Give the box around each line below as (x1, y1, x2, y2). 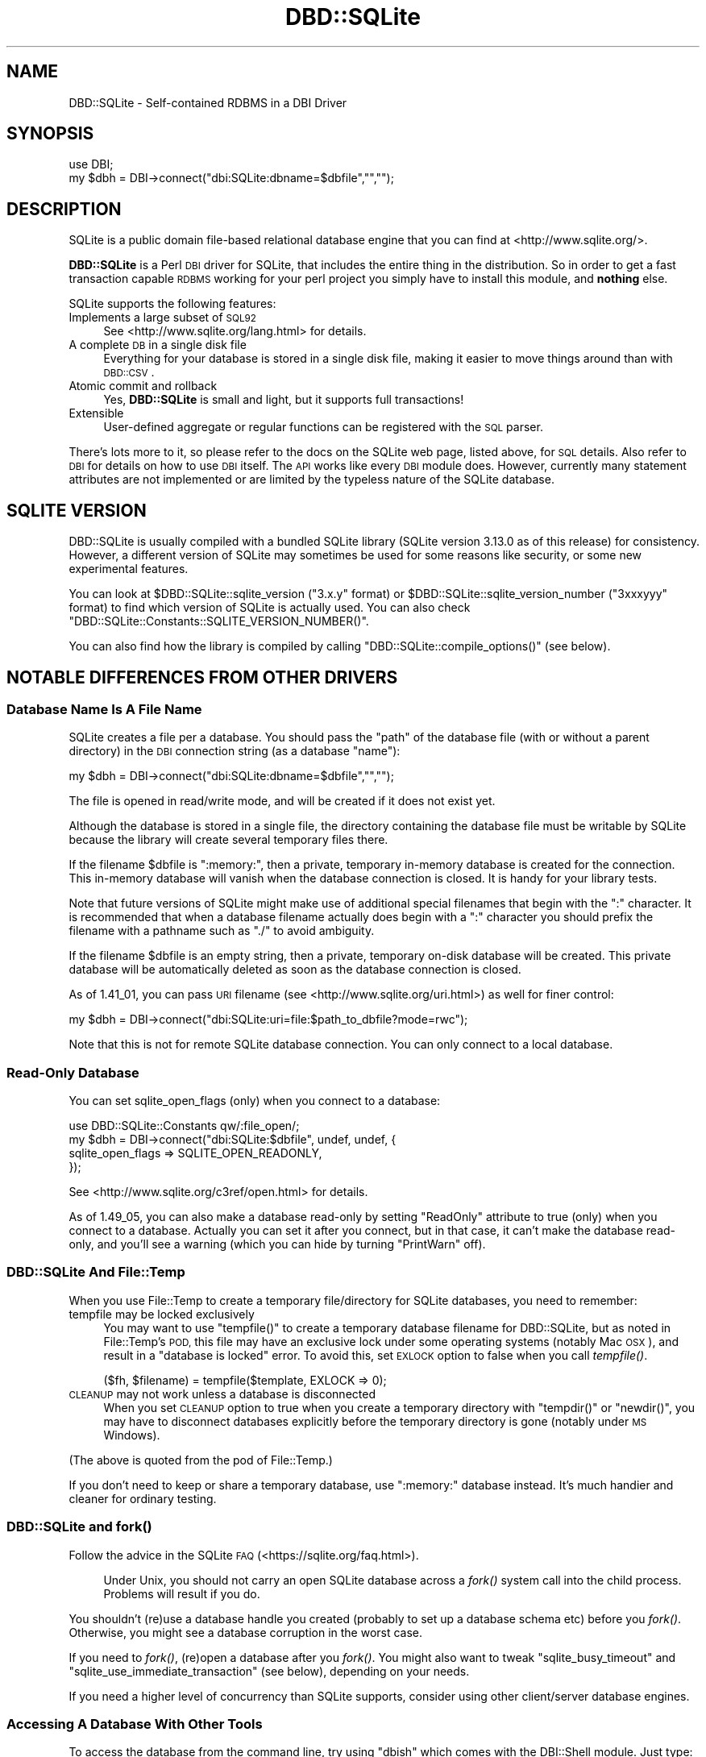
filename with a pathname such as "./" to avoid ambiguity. (69, 924, 375, 938)
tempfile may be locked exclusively (69, 1306, 255, 1321)
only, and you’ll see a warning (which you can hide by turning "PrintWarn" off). (69, 1237, 486, 1252)
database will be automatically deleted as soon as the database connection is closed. (69, 962, 521, 977)
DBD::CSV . (103, 365, 155, 380)
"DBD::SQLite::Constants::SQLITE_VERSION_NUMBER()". (69, 614, 369, 629)
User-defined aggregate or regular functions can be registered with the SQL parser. (103, 420, 543, 434)
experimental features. (69, 562, 189, 576)
